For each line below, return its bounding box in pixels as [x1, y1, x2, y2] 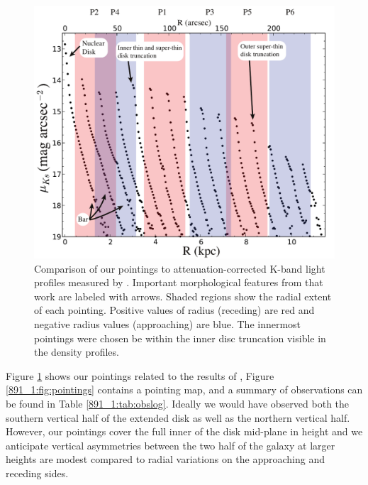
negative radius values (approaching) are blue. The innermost [34, 317, 301, 332]
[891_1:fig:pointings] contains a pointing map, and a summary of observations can [6, 382, 363, 397]
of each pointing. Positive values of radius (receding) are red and [34, 303, 315, 317]
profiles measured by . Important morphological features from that [34, 275, 323, 290]
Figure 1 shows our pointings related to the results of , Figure [6, 368, 274, 383]
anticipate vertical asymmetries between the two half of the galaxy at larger [6, 437, 335, 452]
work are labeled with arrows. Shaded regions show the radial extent [34, 288, 332, 303]
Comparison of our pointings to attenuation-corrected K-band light [34, 261, 325, 276]
